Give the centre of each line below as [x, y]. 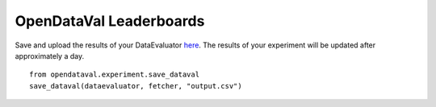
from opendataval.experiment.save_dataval [115, 75]
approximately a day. [50, 56]
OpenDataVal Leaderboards [110, 21]
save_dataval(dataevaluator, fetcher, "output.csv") [136, 86]
